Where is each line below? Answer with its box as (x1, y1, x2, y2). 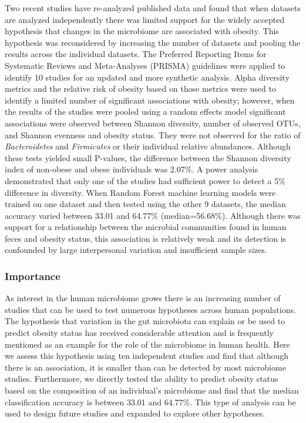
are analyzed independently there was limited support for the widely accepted (5, 13, 285, 25)
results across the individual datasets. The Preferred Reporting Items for (5, 48, 267, 60)
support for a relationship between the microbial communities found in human (5, 221, 287, 233)
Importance (5, 268, 60, 283)
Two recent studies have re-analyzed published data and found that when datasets (5, 2, 301, 14)
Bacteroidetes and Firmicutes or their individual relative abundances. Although (5, 140, 291, 152)
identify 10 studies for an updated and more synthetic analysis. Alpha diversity (5, 71, 290, 83)
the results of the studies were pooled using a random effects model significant (5, 105, 286, 118)
